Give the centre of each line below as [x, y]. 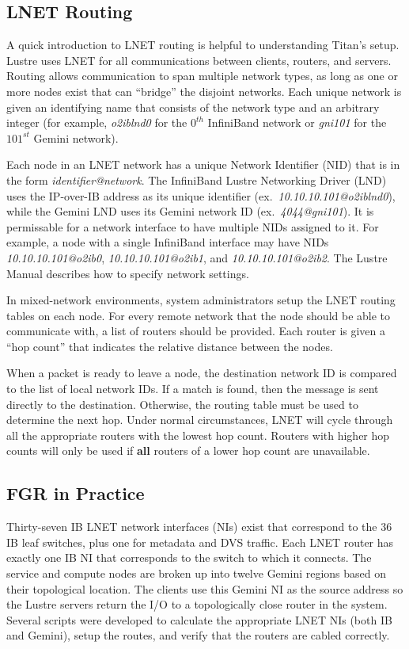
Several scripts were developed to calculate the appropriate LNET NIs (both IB [199, 619]
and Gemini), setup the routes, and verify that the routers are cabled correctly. [198, 635]
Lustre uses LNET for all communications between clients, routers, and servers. [199, 60]
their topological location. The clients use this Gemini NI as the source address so [205, 588]
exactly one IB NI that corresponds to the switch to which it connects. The [189, 557]
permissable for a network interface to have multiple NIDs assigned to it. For [193, 226]
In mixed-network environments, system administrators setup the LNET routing [201, 300]
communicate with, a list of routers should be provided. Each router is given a [196, 331]
